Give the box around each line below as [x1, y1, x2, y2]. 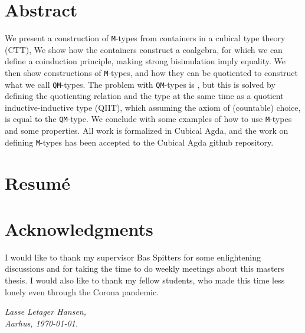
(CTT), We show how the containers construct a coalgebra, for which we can [5, 43, 283, 55]
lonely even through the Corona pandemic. [5, 285, 159, 298]
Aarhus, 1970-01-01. [5, 316, 78, 329]
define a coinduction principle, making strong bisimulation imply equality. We [5, 55, 286, 67]
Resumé [5, 170, 71, 194]
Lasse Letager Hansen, [5, 305, 86, 318]
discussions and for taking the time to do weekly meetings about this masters [5, 262, 284, 275]
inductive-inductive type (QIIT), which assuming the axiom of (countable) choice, [5, 101, 301, 113]
